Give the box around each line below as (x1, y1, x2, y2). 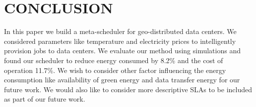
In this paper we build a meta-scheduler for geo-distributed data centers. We (4, 26, 237, 36)
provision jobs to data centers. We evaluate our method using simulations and (4, 45, 241, 56)
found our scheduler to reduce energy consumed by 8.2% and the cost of (4, 55, 223, 65)
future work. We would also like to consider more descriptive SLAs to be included (4, 84, 253, 94)
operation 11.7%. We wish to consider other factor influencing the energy (4, 65, 226, 75)
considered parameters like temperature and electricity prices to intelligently (4, 36, 236, 46)
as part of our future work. (4, 94, 85, 104)
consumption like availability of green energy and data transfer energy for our (4, 74, 240, 85)
